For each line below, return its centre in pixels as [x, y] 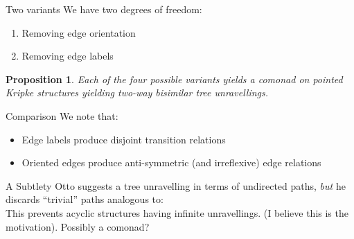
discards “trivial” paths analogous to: [85, 199]
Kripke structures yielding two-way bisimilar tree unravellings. [137, 92]
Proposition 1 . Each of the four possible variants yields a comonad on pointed [174, 79]
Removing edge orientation [79, 32]
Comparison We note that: [62, 115]
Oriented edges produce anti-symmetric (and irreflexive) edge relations [171, 162]
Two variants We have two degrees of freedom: [104, 9]
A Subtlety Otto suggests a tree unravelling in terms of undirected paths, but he [176, 185]
